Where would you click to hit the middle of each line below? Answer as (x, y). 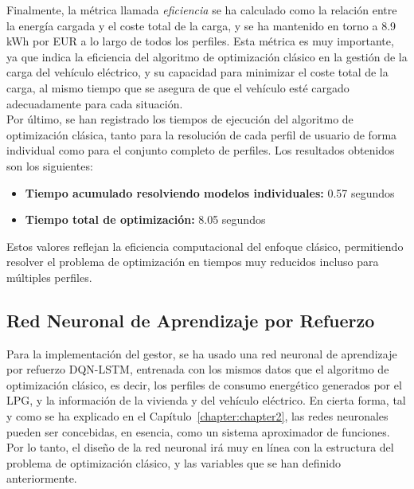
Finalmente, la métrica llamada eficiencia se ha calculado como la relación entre (202, 10)
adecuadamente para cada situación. (95, 103)
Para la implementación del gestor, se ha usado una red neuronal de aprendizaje (202, 353)
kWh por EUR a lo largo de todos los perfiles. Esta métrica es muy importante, (200, 41)
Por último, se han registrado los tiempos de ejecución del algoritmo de (180, 119)
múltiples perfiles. (49, 277)
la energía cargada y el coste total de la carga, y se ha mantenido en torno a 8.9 (201, 25)
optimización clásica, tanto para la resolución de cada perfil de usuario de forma (202, 134)
